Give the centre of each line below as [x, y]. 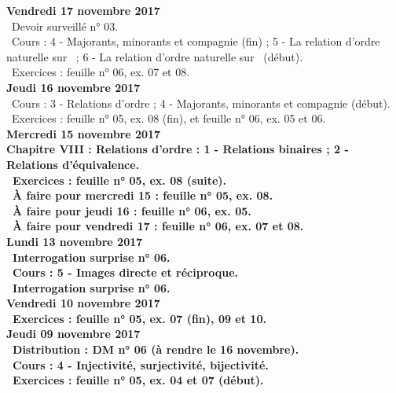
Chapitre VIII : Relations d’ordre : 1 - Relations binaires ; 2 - [178, 149]
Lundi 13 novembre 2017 [75, 241]
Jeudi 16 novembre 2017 [73, 87]
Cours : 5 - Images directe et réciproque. [126, 272]
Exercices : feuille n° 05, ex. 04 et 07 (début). [138, 380]
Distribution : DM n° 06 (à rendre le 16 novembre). [156, 349]
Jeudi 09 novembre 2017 [73, 334]
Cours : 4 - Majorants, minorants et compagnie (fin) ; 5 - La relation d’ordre [196, 41]
